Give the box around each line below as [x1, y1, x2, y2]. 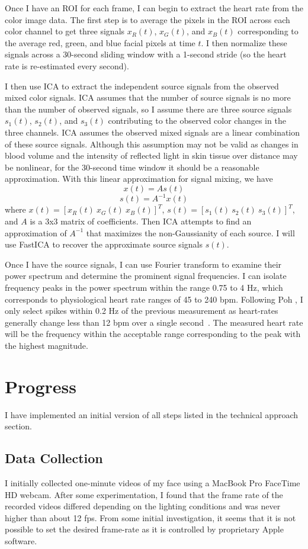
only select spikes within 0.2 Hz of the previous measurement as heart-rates [5, 304, 278, 317]
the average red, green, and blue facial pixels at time [5, 36, 195, 49]
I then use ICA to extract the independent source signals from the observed [5, 79, 279, 92]
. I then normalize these [201, 36, 287, 49]
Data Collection [5, 449, 103, 467]
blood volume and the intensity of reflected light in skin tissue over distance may [5, 149, 298, 162]
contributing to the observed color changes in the [108, 114, 286, 127]
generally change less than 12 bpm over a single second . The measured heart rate [5, 316, 303, 328]
